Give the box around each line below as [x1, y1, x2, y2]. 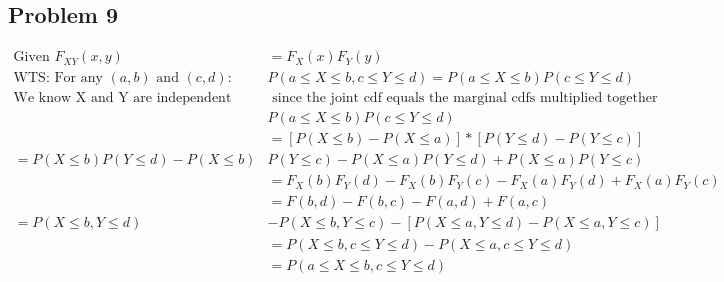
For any [54, 71, 103, 86]
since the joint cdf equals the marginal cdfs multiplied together [272, 91, 658, 106]
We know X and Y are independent [13, 91, 232, 106]
